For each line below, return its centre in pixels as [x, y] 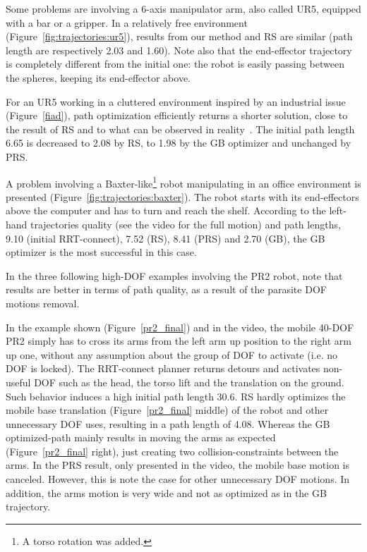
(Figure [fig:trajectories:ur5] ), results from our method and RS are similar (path [179, 36]
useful [18, 382]
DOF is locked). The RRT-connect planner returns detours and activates [163, 368]
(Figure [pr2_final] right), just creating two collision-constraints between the [172, 451]
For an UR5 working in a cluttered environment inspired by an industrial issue [176, 101]
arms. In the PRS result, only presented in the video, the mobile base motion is [178, 465]
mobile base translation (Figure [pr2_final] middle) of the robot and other [167, 410]
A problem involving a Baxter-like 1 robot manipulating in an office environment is [183, 182]
